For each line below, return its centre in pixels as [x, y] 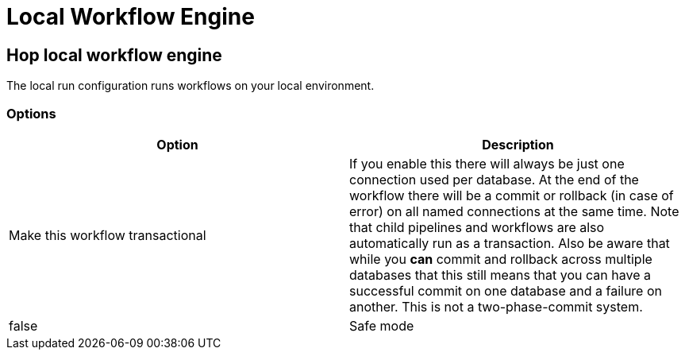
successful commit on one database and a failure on [506, 290]
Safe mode [382, 325]
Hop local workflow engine [114, 55]
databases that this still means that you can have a [500, 275]
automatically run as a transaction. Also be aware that [510, 243]
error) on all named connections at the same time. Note [514, 211]
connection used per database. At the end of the [494, 179]
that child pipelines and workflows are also [477, 227]
